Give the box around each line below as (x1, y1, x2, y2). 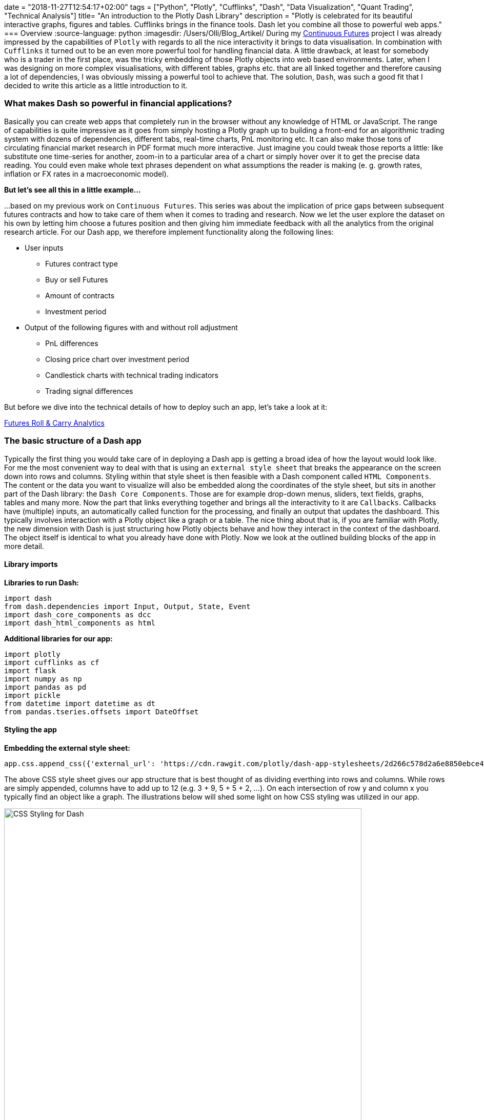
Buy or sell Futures (45, 275, 108, 284)
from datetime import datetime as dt (4, 699, 156, 708)
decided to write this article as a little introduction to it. (4, 81, 188, 90)
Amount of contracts (45, 291, 115, 300)
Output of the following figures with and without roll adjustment (25, 322, 238, 332)
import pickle (4, 691, 60, 699)
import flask (4, 666, 56, 675)
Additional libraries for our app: (4, 634, 113, 643)
